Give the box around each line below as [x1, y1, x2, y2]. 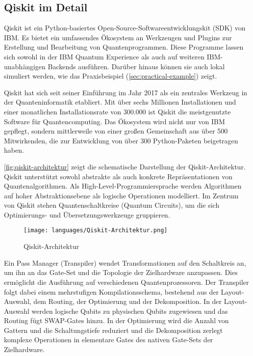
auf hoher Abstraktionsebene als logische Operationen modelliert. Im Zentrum [4, 190, 239, 200]
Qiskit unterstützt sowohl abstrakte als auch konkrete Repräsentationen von [4, 171, 232, 181]
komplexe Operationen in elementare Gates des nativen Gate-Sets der [4, 334, 213, 345]
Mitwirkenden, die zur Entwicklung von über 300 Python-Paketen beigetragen [4, 135, 238, 145]
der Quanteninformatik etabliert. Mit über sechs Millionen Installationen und [4, 97, 236, 107]
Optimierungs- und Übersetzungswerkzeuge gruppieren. [4, 209, 170, 219]
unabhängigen [4, 61, 46, 71]
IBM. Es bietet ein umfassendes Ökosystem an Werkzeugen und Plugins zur [4, 32, 232, 42]
